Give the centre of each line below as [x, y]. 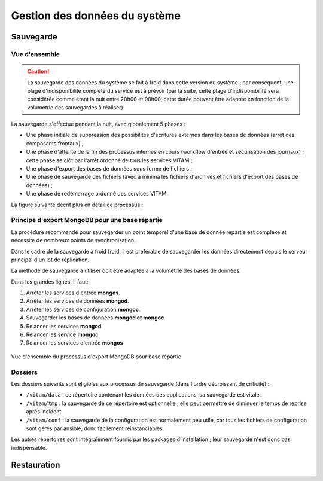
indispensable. [29, 447]
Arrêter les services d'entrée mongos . [73, 293]
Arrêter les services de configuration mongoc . [83, 309]
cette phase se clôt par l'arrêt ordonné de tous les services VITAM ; [109, 160]
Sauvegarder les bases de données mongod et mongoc [95, 318]
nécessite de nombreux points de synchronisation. [73, 240]
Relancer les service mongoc [62, 334]
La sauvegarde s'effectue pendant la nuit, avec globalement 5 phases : [98, 124]
